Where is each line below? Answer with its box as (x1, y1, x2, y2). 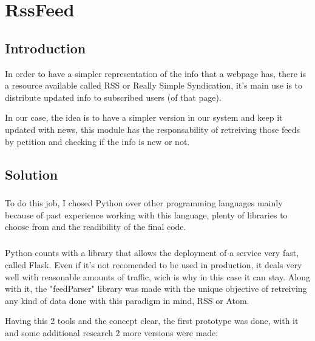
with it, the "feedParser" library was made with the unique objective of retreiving (5, 282, 307, 295)
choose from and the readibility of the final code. (5, 220, 186, 233)
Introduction (5, 38, 86, 57)
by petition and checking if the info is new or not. (5, 135, 190, 147)
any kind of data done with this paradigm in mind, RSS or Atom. (5, 294, 249, 306)
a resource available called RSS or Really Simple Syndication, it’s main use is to (5, 79, 303, 92)
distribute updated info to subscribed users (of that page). (5, 90, 222, 103)
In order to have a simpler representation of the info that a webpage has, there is (5, 67, 306, 79)
